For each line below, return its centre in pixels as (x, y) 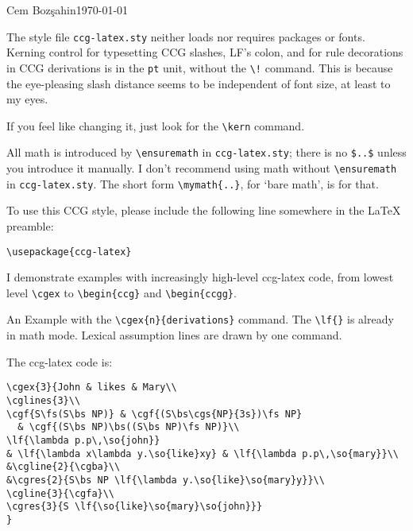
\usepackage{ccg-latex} (69, 252)
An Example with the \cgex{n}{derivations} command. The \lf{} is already (200, 319)
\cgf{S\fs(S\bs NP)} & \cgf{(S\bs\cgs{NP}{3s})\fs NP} (154, 414)
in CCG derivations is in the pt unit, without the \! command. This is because (200, 67)
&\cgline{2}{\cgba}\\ (64, 467)
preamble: (30, 225)
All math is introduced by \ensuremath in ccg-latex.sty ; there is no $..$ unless (206, 152)
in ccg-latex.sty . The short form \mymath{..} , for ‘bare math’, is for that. (193, 183)
